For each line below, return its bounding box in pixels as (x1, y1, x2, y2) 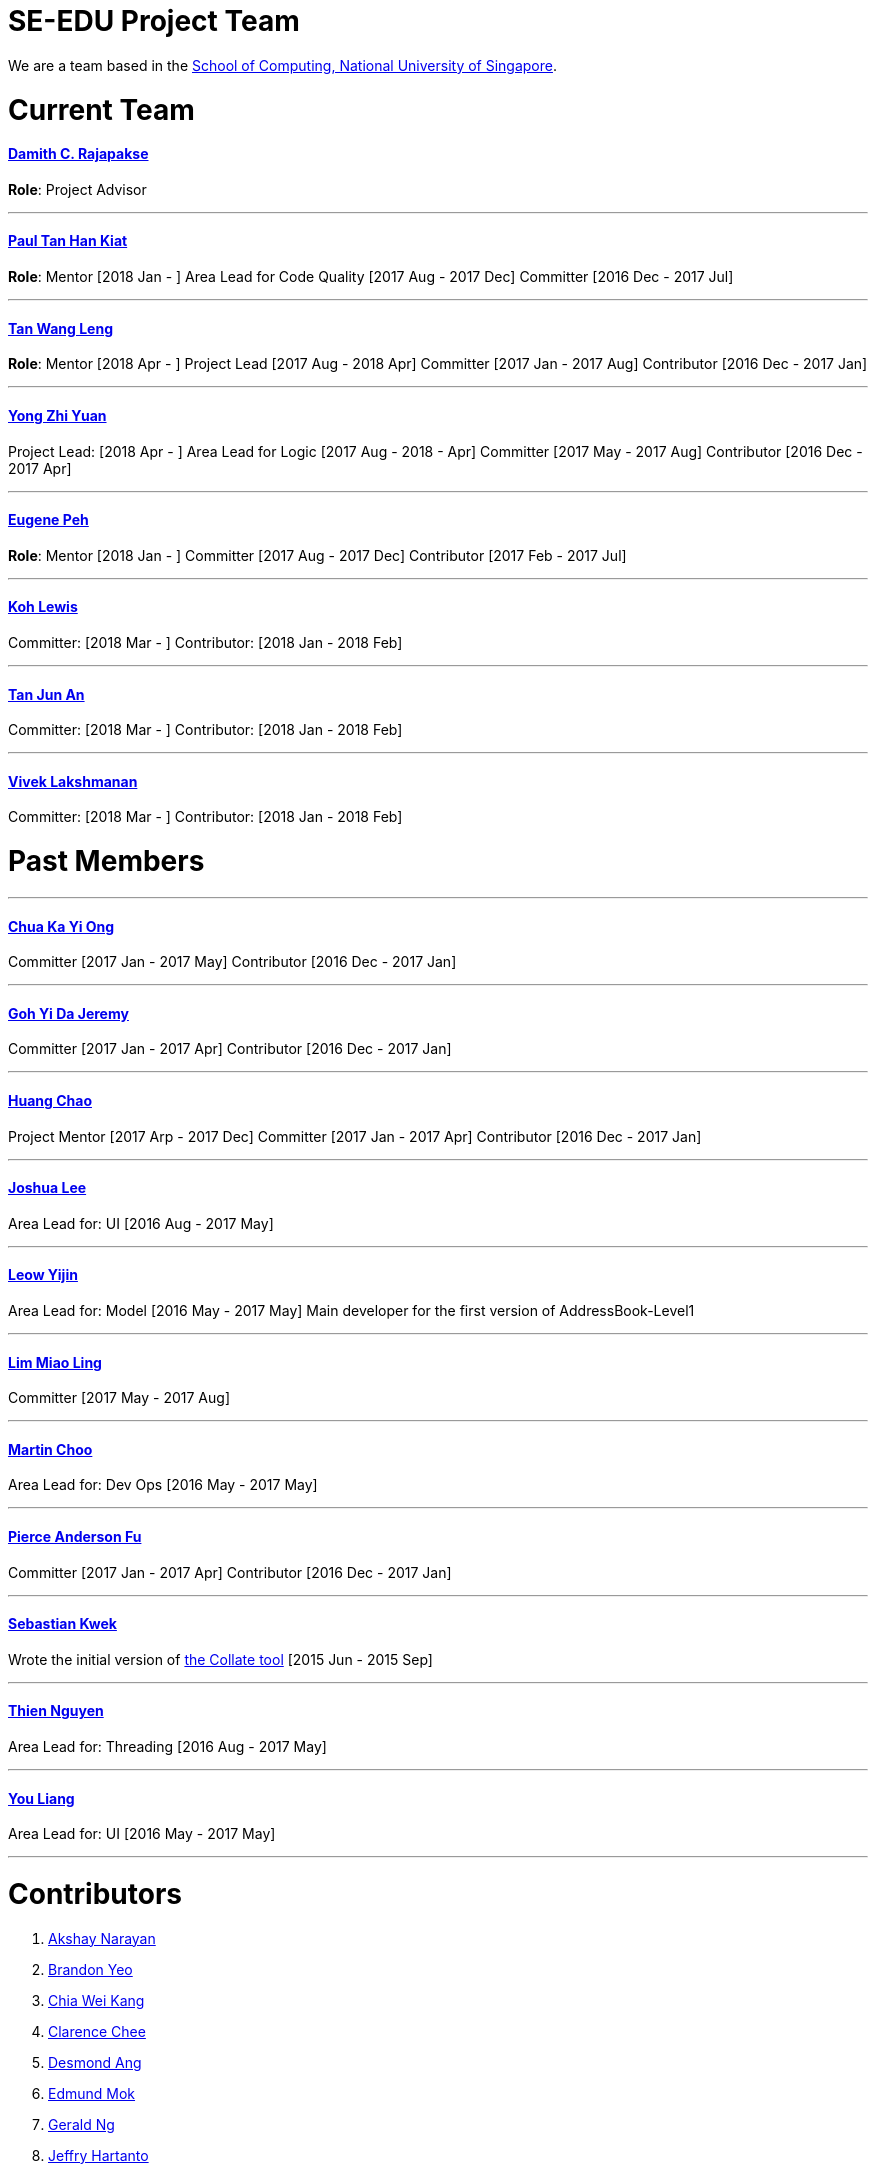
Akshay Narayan (48, 1929, 156, 1947)
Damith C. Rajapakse (8, 145, 149, 163)
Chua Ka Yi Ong (8, 917, 115, 935)
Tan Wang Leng (8, 319, 114, 337)
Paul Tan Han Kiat (8, 232, 128, 250)
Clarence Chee (48, 2022, 146, 2040)
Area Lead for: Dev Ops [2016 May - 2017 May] (8, 1476, 318, 1494)
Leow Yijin (8, 1266, 78, 1284)
